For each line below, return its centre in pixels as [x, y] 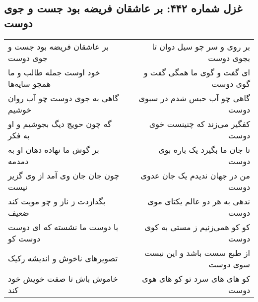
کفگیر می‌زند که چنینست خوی [199, 123]
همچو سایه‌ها [30, 83]
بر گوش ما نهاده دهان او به [54, 149]
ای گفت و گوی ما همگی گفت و [197, 72]
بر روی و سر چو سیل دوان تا [201, 46]
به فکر [19, 135]
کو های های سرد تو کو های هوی [196, 278]
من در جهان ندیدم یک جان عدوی [195, 175]
